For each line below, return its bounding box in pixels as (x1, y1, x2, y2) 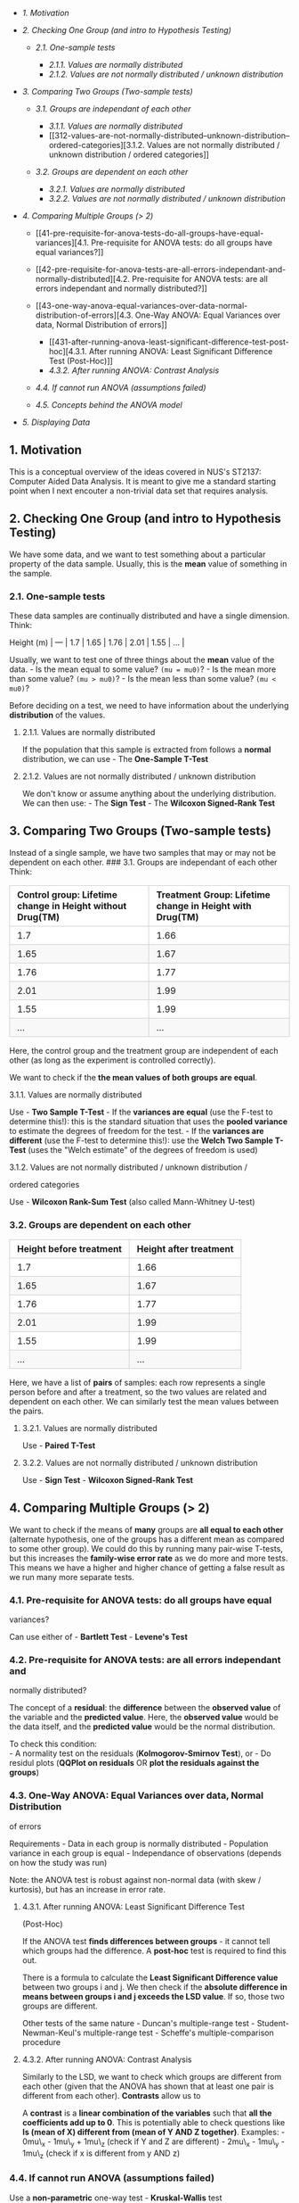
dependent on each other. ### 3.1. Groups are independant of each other (9, 857, 278, 867)
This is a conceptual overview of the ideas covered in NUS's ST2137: (9, 466, 262, 476)
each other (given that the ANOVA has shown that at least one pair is (21, 2081, 274, 2091)
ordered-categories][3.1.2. (48, 140, 145, 150)
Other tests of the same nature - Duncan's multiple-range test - (21, 2017, 255, 2028)
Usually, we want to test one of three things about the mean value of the (9, 654, 275, 665)
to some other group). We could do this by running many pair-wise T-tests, (9, 1543, 283, 1553)
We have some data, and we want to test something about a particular (9, 549, 266, 559)
